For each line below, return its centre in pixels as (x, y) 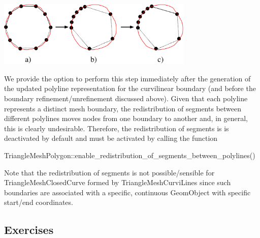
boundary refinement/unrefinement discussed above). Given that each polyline (126, 98)
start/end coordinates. (39, 202)
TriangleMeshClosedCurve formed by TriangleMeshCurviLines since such (118, 182)
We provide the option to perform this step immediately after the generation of (127, 78)
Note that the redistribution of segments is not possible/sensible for (109, 172)
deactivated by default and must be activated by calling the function (111, 138)
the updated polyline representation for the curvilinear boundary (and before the (130, 88)
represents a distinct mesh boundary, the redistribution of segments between (123, 108)
